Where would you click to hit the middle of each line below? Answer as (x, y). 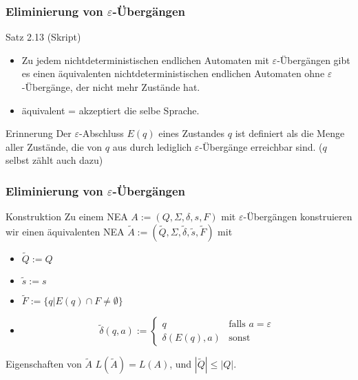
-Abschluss (102, 133)
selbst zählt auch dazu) (54, 160)
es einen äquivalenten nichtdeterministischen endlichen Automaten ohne (173, 73)
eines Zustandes (192, 133)
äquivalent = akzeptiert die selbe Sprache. (110, 110)
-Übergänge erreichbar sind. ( (261, 146)
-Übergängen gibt (314, 60)
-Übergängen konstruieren (298, 217)
